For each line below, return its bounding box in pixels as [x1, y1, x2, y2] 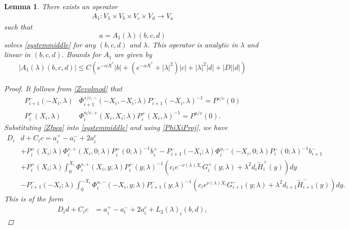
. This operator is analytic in [147, 39, 238, 49]
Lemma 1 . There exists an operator [4, 1, 118, 11]
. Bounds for [62, 49, 101, 60]
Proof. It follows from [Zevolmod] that [4, 83, 122, 93]
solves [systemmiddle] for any [4, 39, 96, 49]
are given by [114, 49, 152, 60]
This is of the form [4, 193, 63, 203]
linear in [4, 49, 31, 60]
